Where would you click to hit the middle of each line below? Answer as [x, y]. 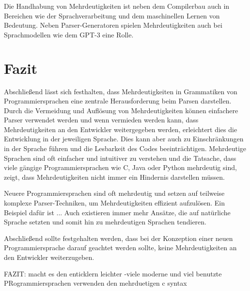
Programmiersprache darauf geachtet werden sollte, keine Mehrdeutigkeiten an [120, 248]
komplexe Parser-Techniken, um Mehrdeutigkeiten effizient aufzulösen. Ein [115, 203]
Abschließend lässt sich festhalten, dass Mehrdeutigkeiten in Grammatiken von [121, 91]
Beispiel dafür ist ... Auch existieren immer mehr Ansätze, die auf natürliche [117, 212]
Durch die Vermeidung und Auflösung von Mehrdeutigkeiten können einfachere [121, 110]
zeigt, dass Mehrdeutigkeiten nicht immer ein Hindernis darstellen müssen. [114, 177]
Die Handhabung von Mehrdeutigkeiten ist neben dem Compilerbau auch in [117, 6]
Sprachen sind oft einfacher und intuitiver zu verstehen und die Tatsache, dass [120, 158]
